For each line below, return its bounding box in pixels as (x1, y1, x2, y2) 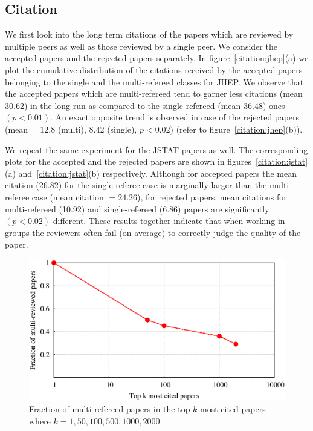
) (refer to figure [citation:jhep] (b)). (170, 122, 303, 135)
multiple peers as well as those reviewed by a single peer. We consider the (5, 39, 277, 52)
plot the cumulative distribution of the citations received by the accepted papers (5, 63, 303, 76)
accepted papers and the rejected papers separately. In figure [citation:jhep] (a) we (5, 51, 309, 64)
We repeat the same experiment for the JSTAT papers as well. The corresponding (5, 143, 308, 156)
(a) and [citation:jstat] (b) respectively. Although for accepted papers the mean (5, 166, 297, 179)
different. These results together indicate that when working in (53, 214, 285, 227)
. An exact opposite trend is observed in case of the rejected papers (50, 111, 300, 123)
